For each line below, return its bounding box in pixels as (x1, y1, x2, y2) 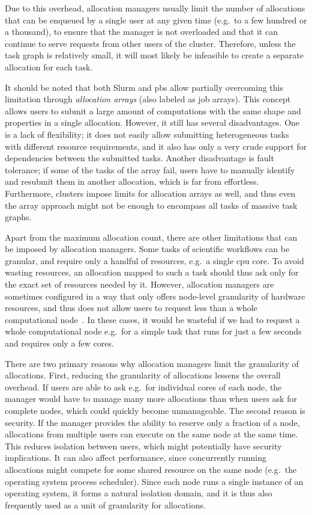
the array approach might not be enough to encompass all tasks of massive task (5, 199, 298, 211)
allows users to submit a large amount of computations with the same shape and (5, 104, 301, 117)
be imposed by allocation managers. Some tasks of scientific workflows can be (5, 242, 290, 255)
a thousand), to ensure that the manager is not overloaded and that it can (5, 25, 278, 38)
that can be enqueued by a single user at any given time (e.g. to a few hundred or (5, 13, 307, 26)
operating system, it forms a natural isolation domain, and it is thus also (5, 487, 272, 499)
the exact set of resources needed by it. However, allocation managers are (5, 278, 274, 291)
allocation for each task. (5, 60, 93, 73)
